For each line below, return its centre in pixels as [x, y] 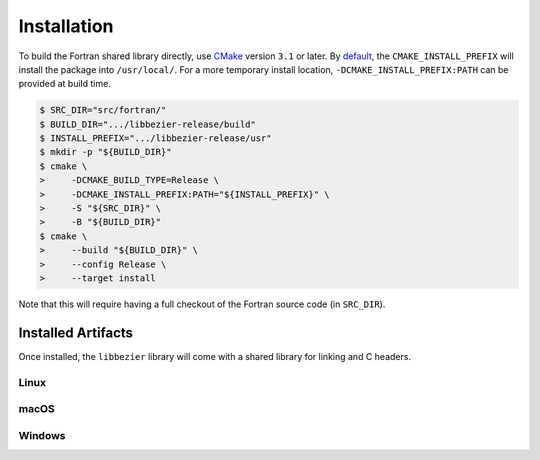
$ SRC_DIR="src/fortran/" [103, 110]
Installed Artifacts [76, 332]
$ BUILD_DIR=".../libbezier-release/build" [148, 124]
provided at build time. [65, 84]
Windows [42, 435]
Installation [66, 26]
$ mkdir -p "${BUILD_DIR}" [105, 152]
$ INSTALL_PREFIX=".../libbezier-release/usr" [155, 138]
